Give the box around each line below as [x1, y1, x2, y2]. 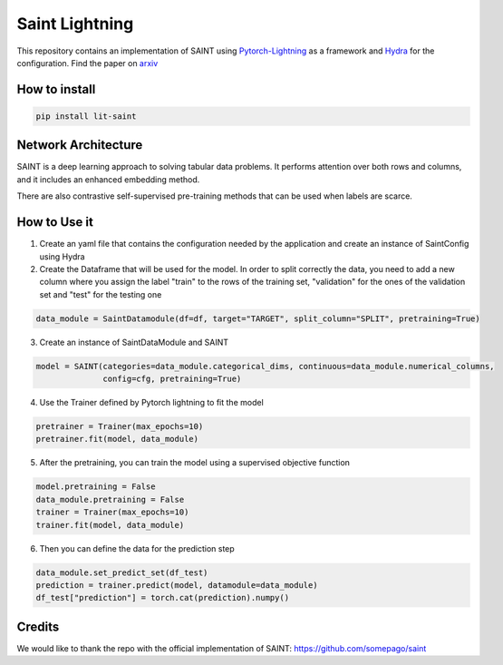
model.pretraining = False [35, 482, 156, 492]
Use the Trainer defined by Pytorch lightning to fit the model [39, 397, 265, 408]
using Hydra [39, 250, 85, 262]
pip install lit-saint [35, 111, 137, 122]
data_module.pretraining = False [35, 494, 185, 504]
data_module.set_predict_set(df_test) [35, 567, 208, 578]
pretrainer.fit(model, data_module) [35, 434, 199, 445]
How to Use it [16, 214, 94, 230]
